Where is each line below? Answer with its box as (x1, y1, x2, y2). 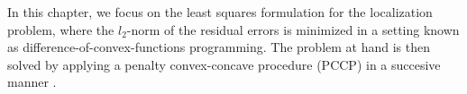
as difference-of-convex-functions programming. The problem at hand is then (7, 38, 430, 56)
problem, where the (7, 20, 114, 38)
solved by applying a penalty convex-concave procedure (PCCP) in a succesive (7, 55, 441, 73)
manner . (7, 73, 57, 91)
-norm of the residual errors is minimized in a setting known (126, 20, 460, 38)
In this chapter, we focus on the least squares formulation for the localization (7, 3, 433, 21)
